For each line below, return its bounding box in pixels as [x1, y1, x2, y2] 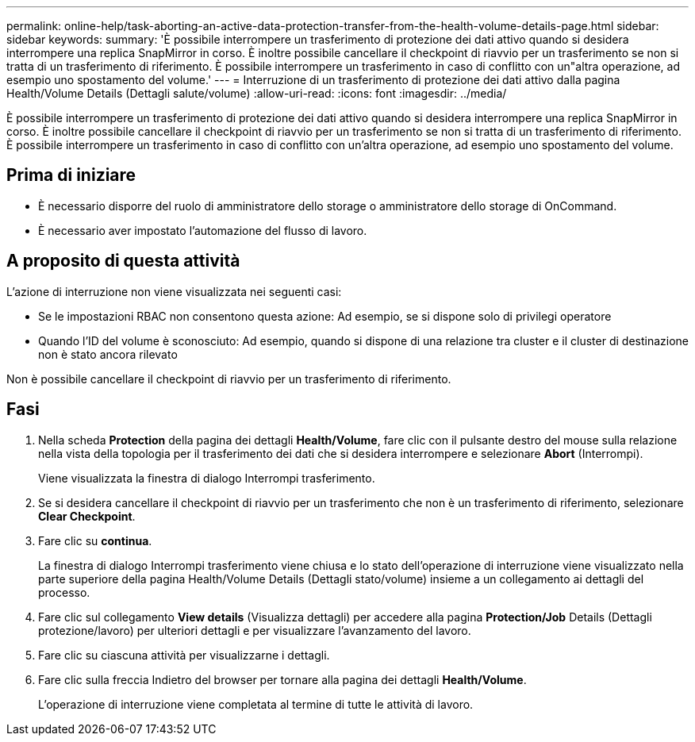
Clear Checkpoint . [38, 509, 136, 523]
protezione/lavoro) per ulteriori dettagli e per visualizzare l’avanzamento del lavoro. [38, 623, 471, 637]
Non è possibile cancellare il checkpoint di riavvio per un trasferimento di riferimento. [6, 371, 451, 386]
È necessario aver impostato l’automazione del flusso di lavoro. [38, 223, 367, 237]
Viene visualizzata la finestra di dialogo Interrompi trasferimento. [38, 471, 375, 485]
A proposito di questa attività [6, 251, 240, 271]
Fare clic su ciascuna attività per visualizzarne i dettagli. [38, 648, 330, 662]
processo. [38, 585, 90, 599]
